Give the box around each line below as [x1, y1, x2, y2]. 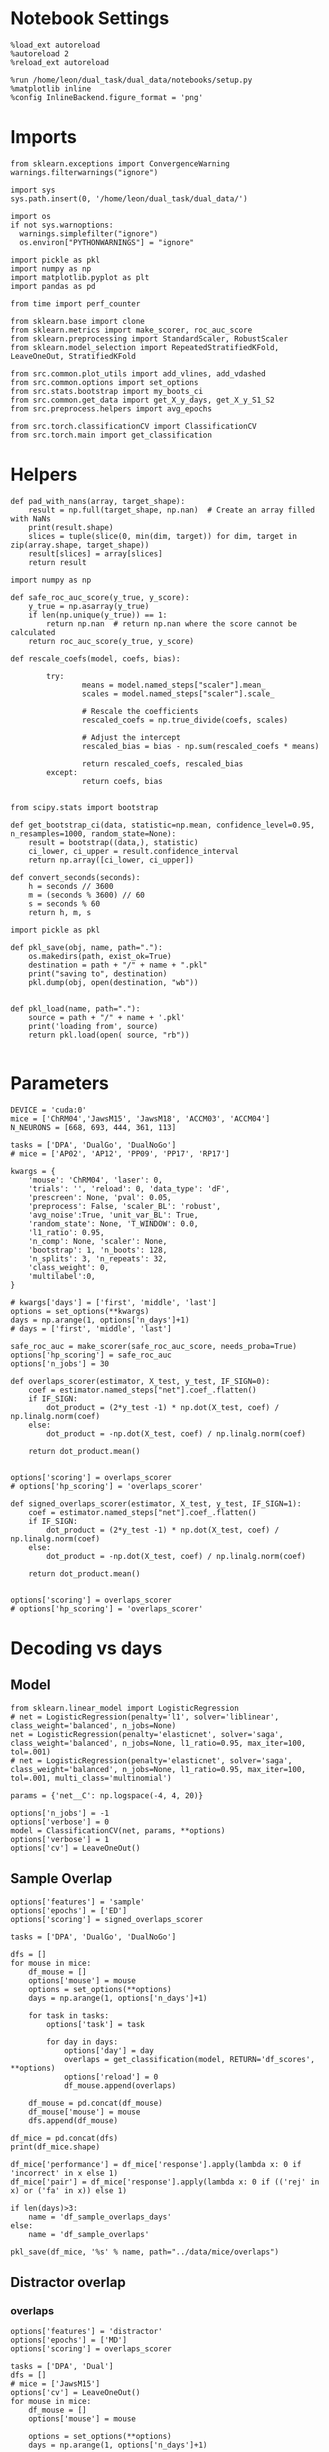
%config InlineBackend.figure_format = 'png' [10, 92, 203, 102]
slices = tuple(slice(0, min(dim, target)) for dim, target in [28, 531, 298, 541]
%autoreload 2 [10, 48, 70, 59]
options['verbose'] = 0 [10, 1817, 110, 1827]
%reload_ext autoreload [10, 57, 110, 67]
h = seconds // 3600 [28, 881, 114, 891]
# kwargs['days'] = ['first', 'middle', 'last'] [10, 1297, 217, 1307]
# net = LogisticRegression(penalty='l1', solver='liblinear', [10, 1712, 280, 1722]
